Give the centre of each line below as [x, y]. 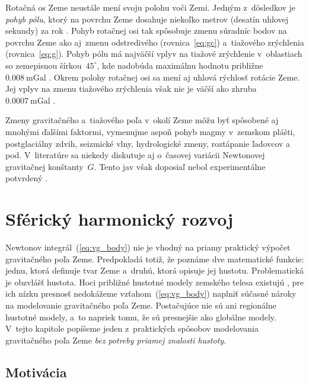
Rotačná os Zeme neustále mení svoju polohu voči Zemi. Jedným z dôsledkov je [151, 7]
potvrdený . [26, 178]
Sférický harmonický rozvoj [120, 219]
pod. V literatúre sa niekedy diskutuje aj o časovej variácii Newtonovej [135, 155]
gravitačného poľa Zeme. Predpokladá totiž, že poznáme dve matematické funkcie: [155, 259]
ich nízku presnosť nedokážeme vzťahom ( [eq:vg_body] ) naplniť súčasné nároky [151, 293]
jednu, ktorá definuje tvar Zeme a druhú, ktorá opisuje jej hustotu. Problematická [155, 270]
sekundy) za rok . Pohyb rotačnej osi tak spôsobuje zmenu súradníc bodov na [146, 31]
